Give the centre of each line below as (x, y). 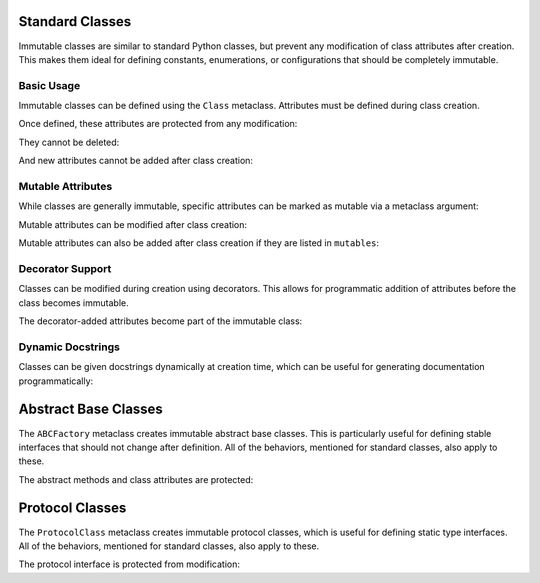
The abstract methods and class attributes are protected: (136, 479)
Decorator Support (65, 268)
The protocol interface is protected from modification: (129, 564)
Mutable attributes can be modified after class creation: (133, 224)
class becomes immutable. (73, 302)
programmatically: (56, 381)
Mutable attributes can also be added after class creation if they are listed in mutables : (199, 243)
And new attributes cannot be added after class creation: (136, 161)
